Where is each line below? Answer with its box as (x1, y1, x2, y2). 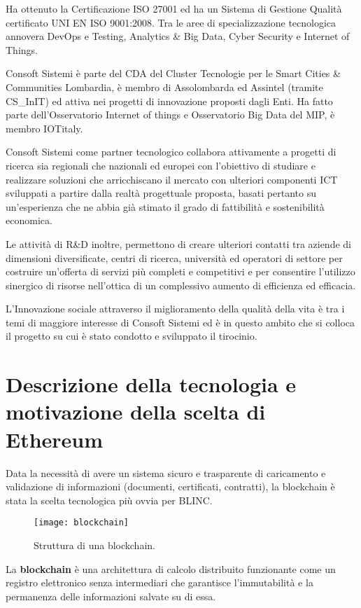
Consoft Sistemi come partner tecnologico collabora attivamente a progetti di (6, 144, 337, 159)
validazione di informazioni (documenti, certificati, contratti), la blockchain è (6, 479, 335, 494)
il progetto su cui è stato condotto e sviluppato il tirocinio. (6, 329, 257, 343)
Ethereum (6, 424, 104, 453)
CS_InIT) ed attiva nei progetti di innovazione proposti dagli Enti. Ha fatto (6, 93, 333, 108)
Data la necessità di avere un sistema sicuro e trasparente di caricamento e (6, 465, 326, 480)
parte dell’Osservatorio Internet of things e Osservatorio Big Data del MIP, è (6, 107, 335, 122)
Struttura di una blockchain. (34, 538, 155, 552)
